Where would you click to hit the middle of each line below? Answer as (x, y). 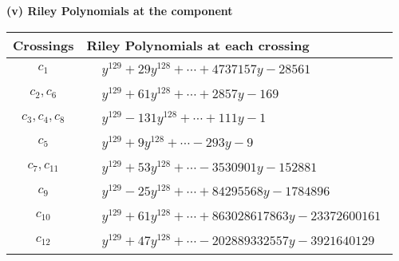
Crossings (43, 45)
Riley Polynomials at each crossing (198, 45)
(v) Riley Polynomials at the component (120, 10)
